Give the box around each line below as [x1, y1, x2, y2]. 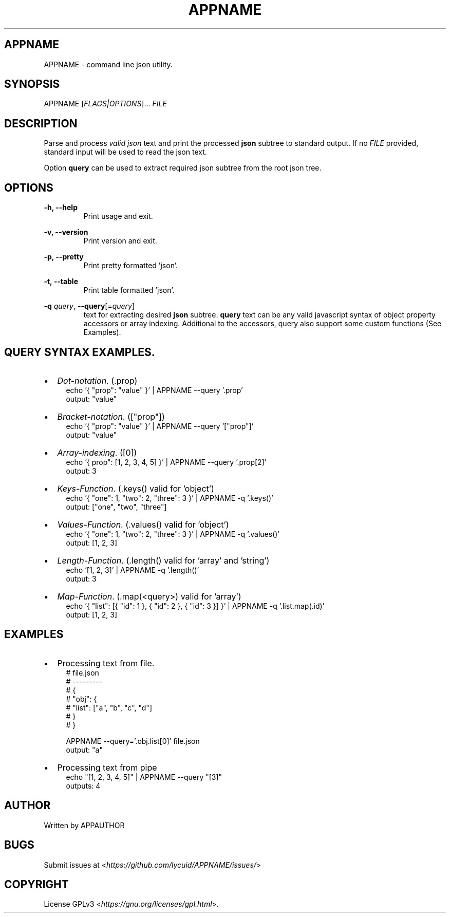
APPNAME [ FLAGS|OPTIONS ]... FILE [44, 99, 167, 108]
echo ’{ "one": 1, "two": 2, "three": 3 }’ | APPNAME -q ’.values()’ [66, 529, 280, 538]
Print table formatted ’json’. [83, 286, 175, 295]
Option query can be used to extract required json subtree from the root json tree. [44, 163, 322, 173]
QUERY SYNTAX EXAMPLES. [4, 345, 155, 359]
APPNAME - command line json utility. [44, 60, 173, 69]
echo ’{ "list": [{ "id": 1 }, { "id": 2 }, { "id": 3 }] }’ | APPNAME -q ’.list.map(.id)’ [66, 601, 325, 610]
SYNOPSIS [4, 78, 60, 91]
